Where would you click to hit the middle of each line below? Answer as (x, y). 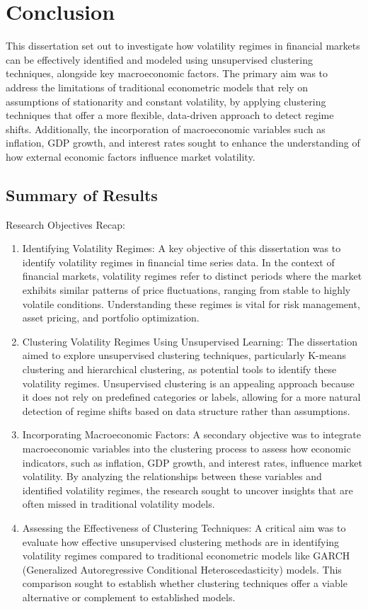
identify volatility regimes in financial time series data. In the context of (178, 262)
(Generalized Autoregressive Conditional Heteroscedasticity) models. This (182, 569)
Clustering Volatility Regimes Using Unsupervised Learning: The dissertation (190, 341)
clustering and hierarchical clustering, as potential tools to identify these (179, 369)
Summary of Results (82, 194)
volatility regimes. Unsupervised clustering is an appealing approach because (188, 383)
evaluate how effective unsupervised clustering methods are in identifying (181, 541)
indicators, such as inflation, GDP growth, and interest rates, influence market (192, 462)
